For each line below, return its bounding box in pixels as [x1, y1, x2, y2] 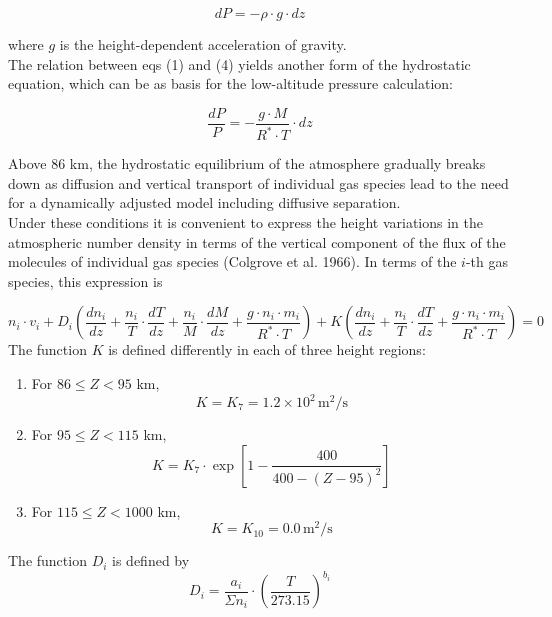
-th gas [465, 251, 509, 272]
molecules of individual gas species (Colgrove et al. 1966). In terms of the [8, 251, 457, 272]
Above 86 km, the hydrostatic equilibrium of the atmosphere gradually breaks [8, 153, 486, 174]
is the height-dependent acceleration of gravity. [59, 34, 347, 54]
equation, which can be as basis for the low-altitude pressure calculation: [8, 73, 454, 94]
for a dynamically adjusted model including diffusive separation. [8, 192, 401, 213]
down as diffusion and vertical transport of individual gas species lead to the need [8, 172, 509, 193]
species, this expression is [8, 270, 163, 291]
